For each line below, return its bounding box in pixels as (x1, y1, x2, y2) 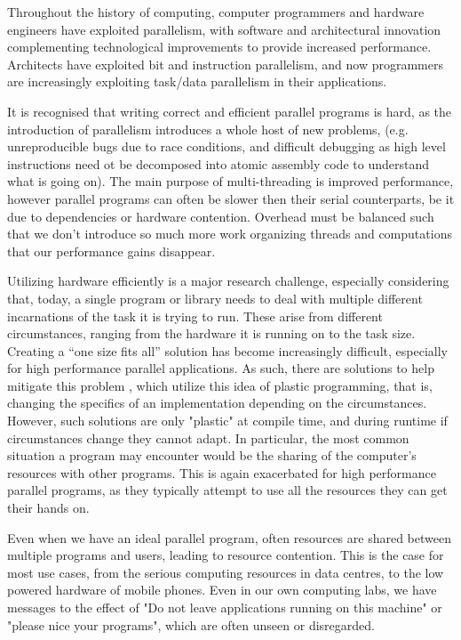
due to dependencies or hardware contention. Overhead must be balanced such (7, 207, 434, 225)
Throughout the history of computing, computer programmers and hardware (7, 3, 425, 20)
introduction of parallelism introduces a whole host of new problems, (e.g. (7, 119, 409, 138)
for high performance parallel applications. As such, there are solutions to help (7, 359, 434, 377)
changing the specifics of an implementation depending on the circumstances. (7, 393, 427, 412)
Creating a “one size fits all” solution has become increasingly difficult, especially (7, 341, 448, 360)
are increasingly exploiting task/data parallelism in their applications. (7, 72, 387, 91)
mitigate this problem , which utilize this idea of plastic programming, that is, (7, 376, 433, 394)
